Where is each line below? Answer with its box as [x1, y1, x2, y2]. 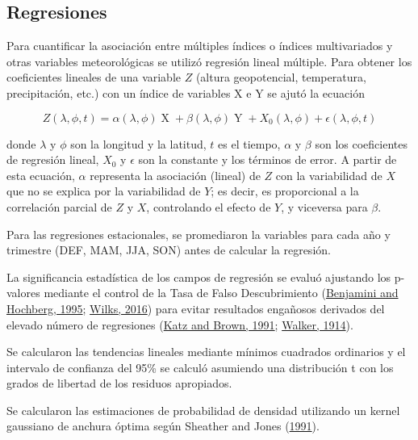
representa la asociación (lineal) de [90, 166, 261, 183]
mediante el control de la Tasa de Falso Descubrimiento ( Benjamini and [44, 284, 399, 301]
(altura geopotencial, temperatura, [195, 69, 366, 86]
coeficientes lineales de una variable [6, 69, 182, 86]
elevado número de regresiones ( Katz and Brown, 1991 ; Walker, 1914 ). [6, 316, 353, 333]
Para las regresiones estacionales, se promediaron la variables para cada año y [6, 225, 391, 242]
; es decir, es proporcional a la [211, 182, 359, 199]
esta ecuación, [6, 166, 75, 183]
